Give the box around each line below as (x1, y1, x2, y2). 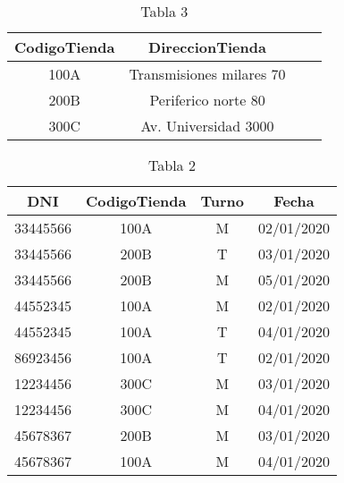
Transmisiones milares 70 (129, 64, 286, 84)
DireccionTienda (148, 37, 266, 57)
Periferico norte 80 (149, 89, 265, 110)
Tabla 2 (148, 155, 196, 175)
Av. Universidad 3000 (140, 115, 274, 136)
